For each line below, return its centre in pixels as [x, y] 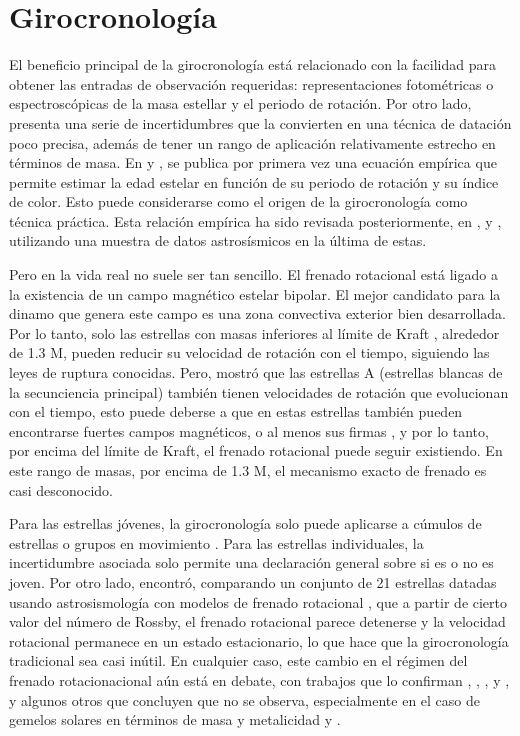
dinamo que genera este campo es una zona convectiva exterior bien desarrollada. [257, 313]
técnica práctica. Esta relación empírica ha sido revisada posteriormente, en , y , [255, 220]
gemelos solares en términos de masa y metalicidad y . [175, 719]
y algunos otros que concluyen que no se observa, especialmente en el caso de [245, 699]
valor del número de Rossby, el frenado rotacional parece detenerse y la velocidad [257, 621]
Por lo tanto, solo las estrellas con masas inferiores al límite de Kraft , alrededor [254, 332]
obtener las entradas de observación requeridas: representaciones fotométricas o [251, 83]
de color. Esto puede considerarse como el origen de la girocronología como [238, 201]
